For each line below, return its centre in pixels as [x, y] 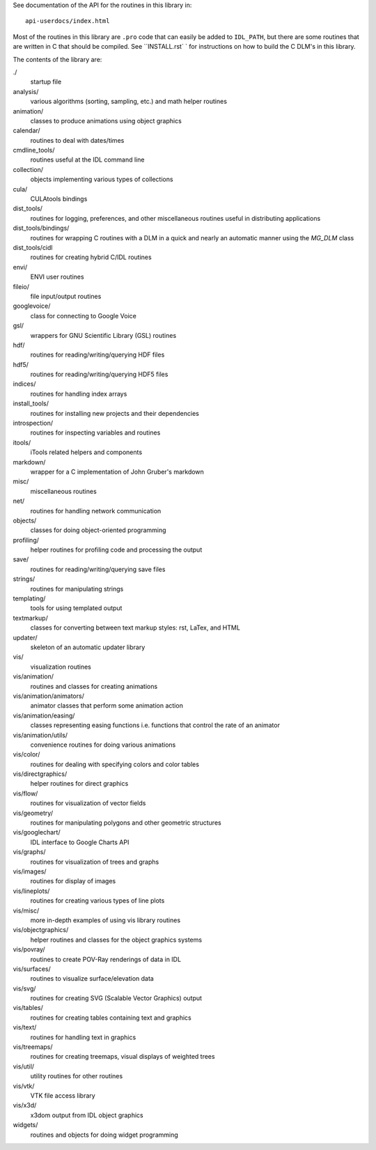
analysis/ [26, 91]
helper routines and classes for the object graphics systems [116, 940]
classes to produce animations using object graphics [106, 121]
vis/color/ [26, 754]
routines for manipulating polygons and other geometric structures [126, 823]
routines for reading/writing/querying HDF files [97, 355]
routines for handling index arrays [79, 394]
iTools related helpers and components [86, 452]
